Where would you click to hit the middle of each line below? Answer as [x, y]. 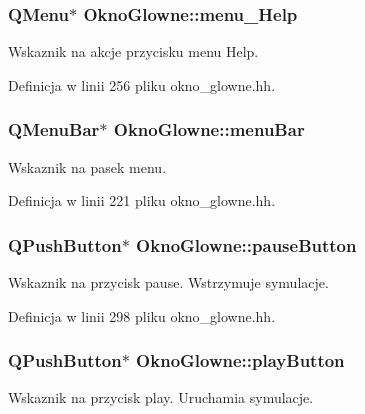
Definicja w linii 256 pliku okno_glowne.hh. [142, 84]
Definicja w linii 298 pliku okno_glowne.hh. [142, 315]
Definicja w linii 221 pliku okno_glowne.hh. [142, 200]
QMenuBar [54, 129]
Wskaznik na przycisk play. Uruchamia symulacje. [161, 397]
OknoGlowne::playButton [240, 360]
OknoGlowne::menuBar [209, 129]
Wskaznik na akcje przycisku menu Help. [133, 51]
